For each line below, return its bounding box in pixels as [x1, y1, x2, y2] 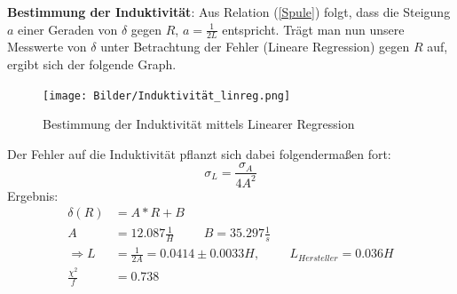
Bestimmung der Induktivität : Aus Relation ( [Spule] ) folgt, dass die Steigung [7, 3, 451, 20]
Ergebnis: [7, 186, 59, 204]
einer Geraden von [18, 20, 118, 38]
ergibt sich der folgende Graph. [7, 55, 177, 74]
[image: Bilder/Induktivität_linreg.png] [43, 89, 291, 102]
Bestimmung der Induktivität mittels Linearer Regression [43, 115, 355, 133]
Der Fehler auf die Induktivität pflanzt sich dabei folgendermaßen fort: [7, 144, 391, 163]
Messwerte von [7, 37, 87, 56]
